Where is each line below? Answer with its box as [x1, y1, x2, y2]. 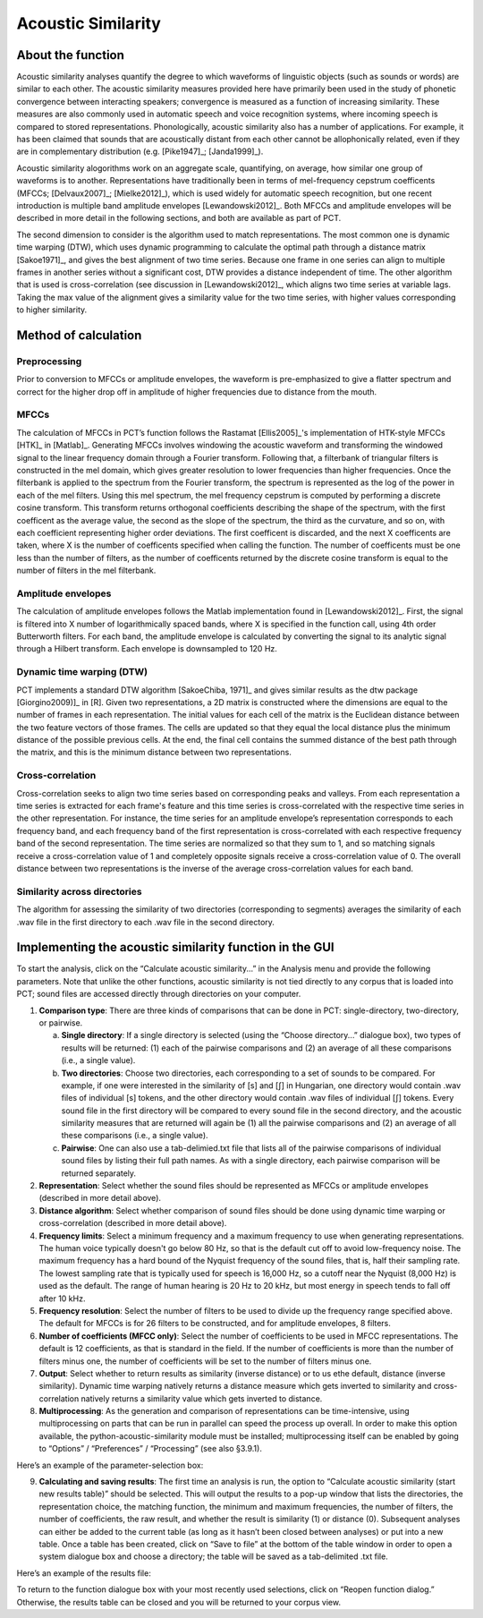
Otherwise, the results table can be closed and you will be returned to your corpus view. [16, 1597, 342, 1607]
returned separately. [61, 1168, 137, 1179]
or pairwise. [38, 1017, 83, 1028]
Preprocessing [16, 354, 82, 367]
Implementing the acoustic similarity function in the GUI [16, 940, 335, 955]
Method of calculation [16, 328, 142, 343]
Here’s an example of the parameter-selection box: [16, 1460, 204, 1470]
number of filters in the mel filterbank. [16, 565, 157, 576]
